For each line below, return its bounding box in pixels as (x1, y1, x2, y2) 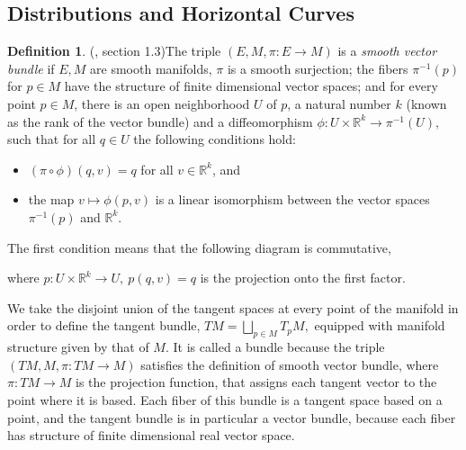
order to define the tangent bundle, (7, 316, 201, 335)
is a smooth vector (337, 41, 437, 60)
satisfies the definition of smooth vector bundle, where (140, 355, 439, 373)
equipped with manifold (314, 316, 445, 335)
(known (406, 94, 447, 112)
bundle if (7, 58, 55, 77)
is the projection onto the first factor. (200, 268, 406, 287)
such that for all (7, 130, 96, 148)
